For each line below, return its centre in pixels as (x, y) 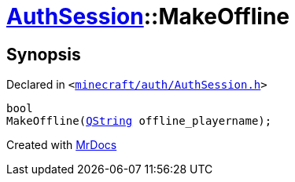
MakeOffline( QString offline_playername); (139, 121)
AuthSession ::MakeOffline (148, 16)
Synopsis (44, 54)
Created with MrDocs (62, 145)
